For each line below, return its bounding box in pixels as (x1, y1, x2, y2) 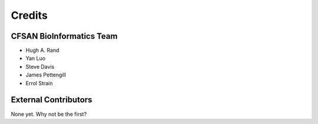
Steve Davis (25, 63, 55, 70)
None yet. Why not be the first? (11, 110, 87, 118)
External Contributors (11, 95, 92, 105)
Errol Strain (25, 79, 53, 86)
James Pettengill (25, 71, 66, 79)
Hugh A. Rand (25, 47, 59, 54)
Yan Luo (25, 55, 46, 62)
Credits (11, 9, 48, 22)
